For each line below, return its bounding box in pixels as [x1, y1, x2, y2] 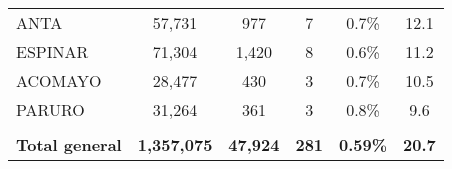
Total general [16, 133, 122, 156]
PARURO [16, 98, 85, 121]
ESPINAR [16, 40, 89, 63]
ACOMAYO [16, 69, 102, 92]
